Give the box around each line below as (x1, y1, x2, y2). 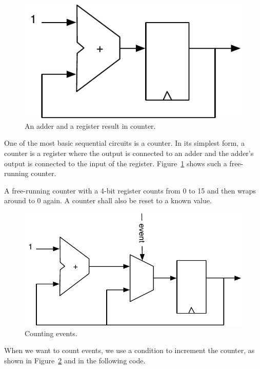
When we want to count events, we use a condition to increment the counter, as (4, 345, 255, 356)
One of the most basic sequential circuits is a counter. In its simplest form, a (4, 138, 245, 148)
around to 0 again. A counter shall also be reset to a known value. (4, 195, 212, 206)
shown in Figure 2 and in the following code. (4, 355, 146, 365)
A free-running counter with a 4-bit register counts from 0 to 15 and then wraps (4, 185, 256, 196)
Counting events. (25, 327, 77, 338)
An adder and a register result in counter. (25, 120, 156, 131)
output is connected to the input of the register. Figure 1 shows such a (4, 158, 227, 168)
